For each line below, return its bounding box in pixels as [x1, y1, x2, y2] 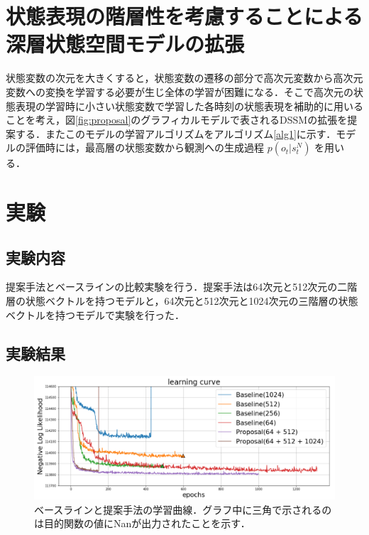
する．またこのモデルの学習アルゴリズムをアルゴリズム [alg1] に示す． [15, 126, 336, 141]
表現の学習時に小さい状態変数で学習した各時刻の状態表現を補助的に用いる [15, 98, 363, 113]
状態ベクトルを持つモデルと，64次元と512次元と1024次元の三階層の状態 [25, 293, 358, 308]
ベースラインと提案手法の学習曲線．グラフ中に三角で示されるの [34, 502, 332, 517]
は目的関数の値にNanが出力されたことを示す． [34, 516, 250, 531]
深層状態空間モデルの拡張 [6, 29, 245, 58]
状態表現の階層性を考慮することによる [6, 1, 363, 31]
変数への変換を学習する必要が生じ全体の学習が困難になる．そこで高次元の [6, 84, 353, 99]
